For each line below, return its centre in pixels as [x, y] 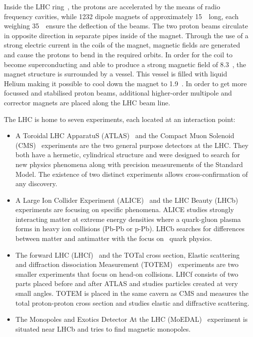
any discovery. [36, 183]
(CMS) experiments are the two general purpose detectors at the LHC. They [132, 145]
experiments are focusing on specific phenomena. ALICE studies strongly [125, 209]
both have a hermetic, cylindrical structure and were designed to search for [128, 155]
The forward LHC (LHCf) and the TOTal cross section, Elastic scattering [127, 254]
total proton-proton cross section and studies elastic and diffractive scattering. [132, 302]
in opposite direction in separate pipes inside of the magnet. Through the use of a [126, 35]
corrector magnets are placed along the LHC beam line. [87, 102]
